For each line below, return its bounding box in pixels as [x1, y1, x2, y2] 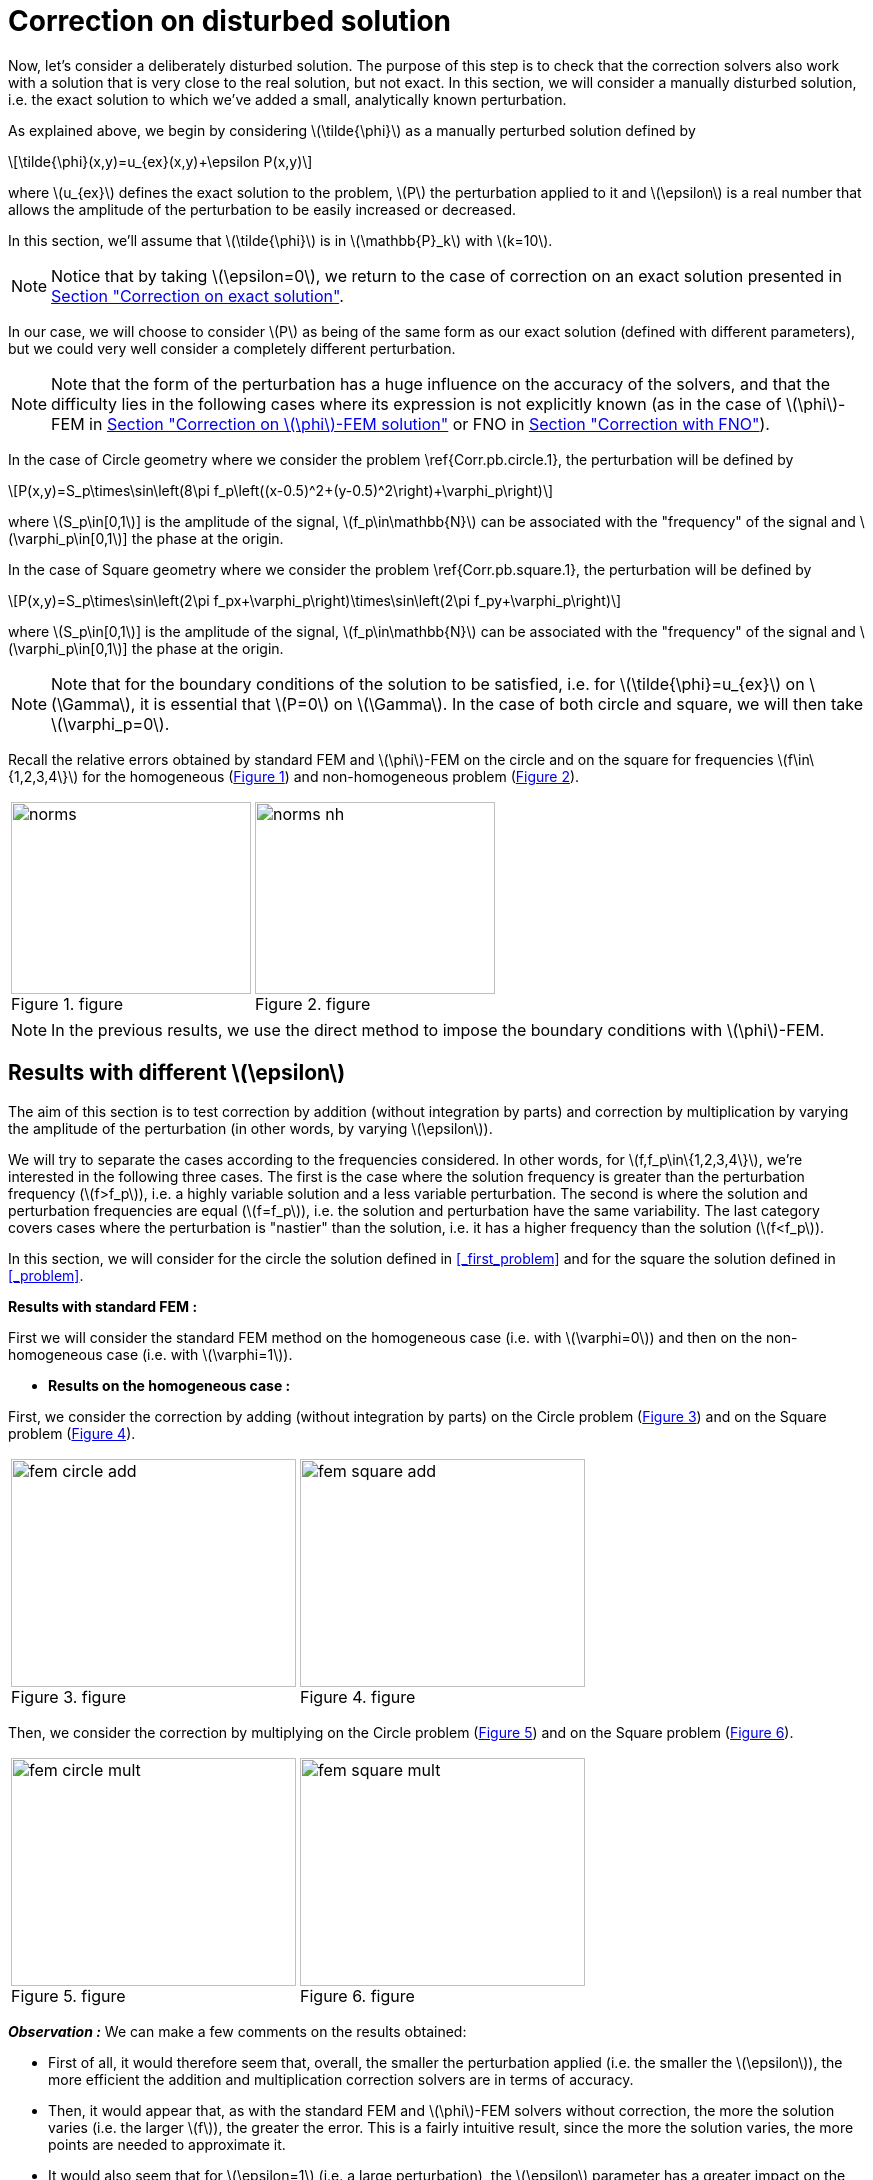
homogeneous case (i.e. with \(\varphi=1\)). [8, 1345, 293, 1363]
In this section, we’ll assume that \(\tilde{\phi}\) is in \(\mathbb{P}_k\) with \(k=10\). [8, 231, 553, 249]
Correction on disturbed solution [8, 4, 452, 38]
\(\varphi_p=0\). [51, 713, 170, 734]
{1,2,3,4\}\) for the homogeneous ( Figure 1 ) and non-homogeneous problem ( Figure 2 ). [8, 767, 580, 785]
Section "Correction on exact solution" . [51, 285, 344, 306]
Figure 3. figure [11, 1686, 126, 1707]
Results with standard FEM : [8, 1297, 198, 1315]
